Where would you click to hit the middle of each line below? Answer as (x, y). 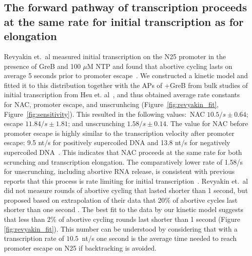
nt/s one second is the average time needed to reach (159, 238)
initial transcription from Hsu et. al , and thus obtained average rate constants (122, 95)
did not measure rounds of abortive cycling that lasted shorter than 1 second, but (126, 190)
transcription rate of (34, 238)
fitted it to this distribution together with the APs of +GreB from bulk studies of (126, 85)
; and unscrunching (96, 123)
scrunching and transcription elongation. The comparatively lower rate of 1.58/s (124, 161)
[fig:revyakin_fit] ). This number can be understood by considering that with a (121, 228)
